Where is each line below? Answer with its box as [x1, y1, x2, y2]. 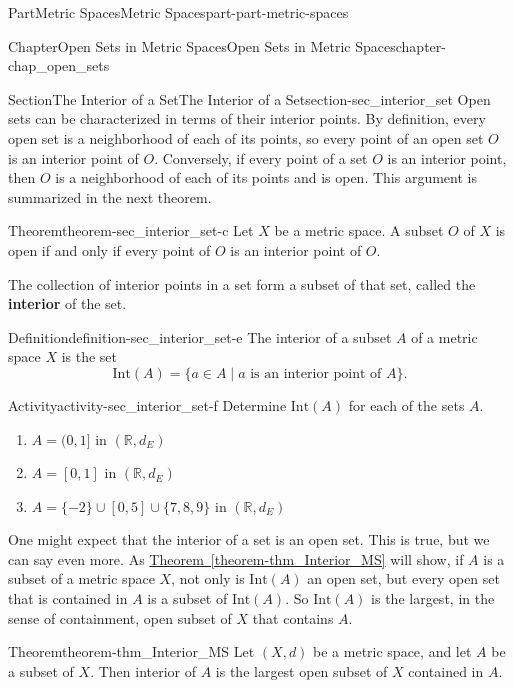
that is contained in [8, 588, 128, 609]
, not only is [171, 568, 245, 589]
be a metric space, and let [313, 641, 472, 662]
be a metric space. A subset [274, 220, 444, 241]
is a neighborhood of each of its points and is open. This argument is [55, 167, 477, 188]
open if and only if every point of [8, 239, 211, 260]
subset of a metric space [8, 568, 155, 589]
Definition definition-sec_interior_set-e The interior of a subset [8, 326, 392, 347]
